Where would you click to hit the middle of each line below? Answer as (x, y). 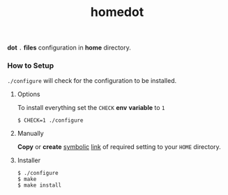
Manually (30, 134)
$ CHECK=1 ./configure (50, 120)
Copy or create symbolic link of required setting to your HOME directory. (119, 147)
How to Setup (31, 65)
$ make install (39, 185)
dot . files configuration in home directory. (69, 48)
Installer (29, 160)
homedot (117, 12)
